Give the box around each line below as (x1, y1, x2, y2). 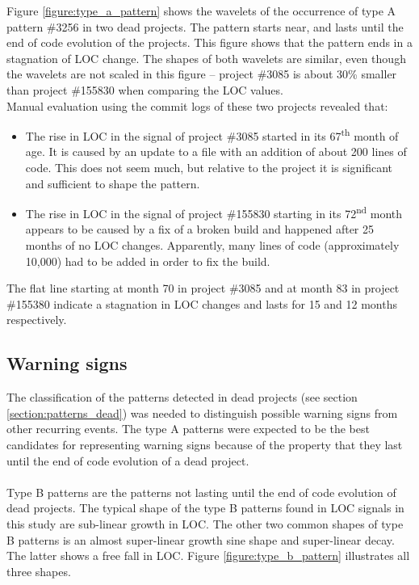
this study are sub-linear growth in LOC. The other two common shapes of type (6, 515, 404, 532)
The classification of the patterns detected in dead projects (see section (6, 389, 358, 406)
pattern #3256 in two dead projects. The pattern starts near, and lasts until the (6, 18, 404, 35)
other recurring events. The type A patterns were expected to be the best (6, 420, 370, 437)
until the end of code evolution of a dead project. (6, 452, 249, 469)
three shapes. (6, 562, 71, 579)
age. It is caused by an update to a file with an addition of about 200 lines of (25, 143, 407, 160)
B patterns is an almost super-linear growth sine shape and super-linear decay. (6, 531, 395, 548)
